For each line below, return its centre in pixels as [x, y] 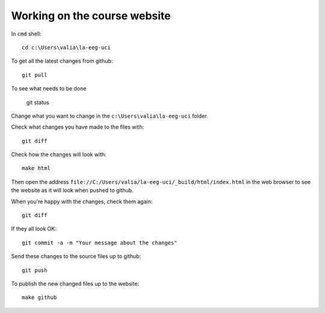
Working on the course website [91, 16]
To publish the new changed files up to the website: [75, 283]
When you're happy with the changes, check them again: [82, 201]
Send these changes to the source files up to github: [76, 256]
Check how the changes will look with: [59, 154]
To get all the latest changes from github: [62, 61]
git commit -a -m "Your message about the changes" [100, 242]
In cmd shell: [26, 34]
